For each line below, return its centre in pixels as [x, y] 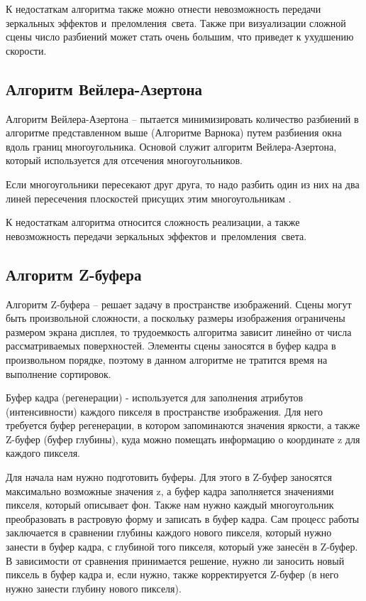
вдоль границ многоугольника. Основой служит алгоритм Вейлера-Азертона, [171, 146]
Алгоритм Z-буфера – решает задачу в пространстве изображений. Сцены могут [179, 304]
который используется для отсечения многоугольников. [124, 160]
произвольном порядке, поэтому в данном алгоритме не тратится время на [167, 359]
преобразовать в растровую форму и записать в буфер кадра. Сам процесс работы [183, 518]
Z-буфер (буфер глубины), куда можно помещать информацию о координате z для [183, 439]
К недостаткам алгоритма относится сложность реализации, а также [153, 222]
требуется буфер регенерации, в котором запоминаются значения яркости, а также [183, 425]
